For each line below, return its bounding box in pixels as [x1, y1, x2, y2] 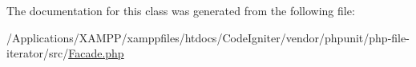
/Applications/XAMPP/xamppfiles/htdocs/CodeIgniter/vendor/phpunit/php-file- [6, 29, 410, 45]
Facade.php [68, 45, 124, 61]
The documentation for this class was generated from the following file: [6, 2, 355, 18]
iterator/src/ [6, 45, 69, 61]
